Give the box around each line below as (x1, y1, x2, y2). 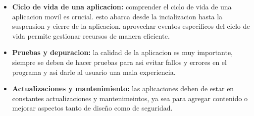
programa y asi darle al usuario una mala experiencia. (12, 66, 176, 77)
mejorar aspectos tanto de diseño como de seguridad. (12, 103, 173, 113)
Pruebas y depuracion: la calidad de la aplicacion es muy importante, (12, 47, 233, 58)
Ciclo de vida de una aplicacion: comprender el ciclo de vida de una (12, 1, 232, 11)
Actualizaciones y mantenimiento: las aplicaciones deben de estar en (12, 83, 234, 94)
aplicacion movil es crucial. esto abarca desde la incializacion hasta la (12, 11, 223, 21)
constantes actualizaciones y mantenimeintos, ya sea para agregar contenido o (12, 93, 248, 103)
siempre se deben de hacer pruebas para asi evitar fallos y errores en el (12, 57, 227, 67)
